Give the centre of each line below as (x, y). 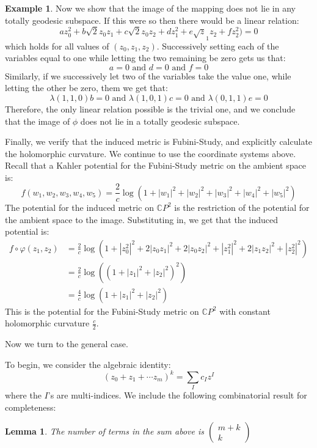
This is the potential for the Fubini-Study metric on (102, 311)
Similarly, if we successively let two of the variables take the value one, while (148, 75)
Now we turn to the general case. (67, 344)
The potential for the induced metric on (79, 207)
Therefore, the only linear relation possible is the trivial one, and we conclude (150, 108)
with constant (245, 311)
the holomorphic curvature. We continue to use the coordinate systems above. (151, 153)
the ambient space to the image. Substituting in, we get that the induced (141, 219)
